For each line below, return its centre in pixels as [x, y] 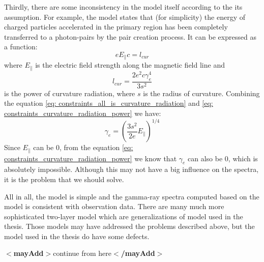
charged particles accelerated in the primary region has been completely [116, 27]
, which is [243, 158]
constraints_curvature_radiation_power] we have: [83, 113]
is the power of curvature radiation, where [70, 93]
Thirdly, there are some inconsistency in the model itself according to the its [123, 7]
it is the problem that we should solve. [64, 179]
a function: [21, 47]
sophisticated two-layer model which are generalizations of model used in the [124, 216]
